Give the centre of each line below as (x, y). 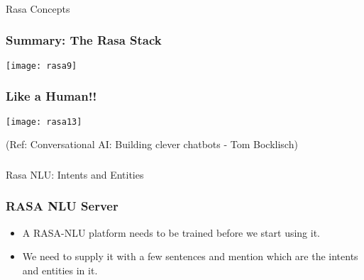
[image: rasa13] (44, 122)
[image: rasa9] (42, 66)
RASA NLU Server (62, 206)
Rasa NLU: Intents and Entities (75, 174)
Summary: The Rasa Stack (84, 40)
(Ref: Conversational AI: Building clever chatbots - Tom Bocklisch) (152, 144)
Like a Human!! (51, 96)
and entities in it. (60, 270)
